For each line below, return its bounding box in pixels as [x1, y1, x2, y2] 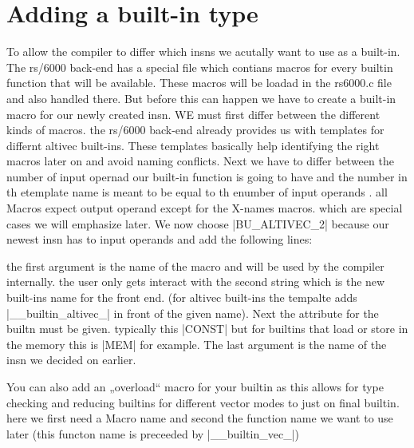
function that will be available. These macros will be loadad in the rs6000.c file [6, 74, 392, 91]
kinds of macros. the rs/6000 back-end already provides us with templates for [6, 121, 384, 138]
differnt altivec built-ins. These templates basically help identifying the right [6, 137, 380, 153]
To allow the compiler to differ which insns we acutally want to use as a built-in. [6, 43, 400, 60]
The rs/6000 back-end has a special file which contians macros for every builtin [6, 58, 393, 75]
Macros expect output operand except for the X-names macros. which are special [6, 200, 403, 216]
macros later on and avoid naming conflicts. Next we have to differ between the [6, 153, 394, 169]
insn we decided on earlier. [6, 351, 136, 368]
